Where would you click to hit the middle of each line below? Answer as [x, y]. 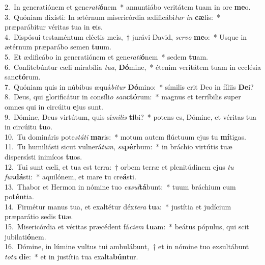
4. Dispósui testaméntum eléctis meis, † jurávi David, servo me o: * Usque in [126, 36]
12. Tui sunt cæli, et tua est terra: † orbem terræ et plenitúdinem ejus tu [119, 166]
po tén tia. [20, 196]
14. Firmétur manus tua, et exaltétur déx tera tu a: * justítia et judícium [118, 206]
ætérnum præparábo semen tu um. [58, 47]
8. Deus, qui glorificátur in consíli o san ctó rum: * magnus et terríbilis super [123, 97]
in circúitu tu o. [28, 127]
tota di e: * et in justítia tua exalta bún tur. [71, 256]
